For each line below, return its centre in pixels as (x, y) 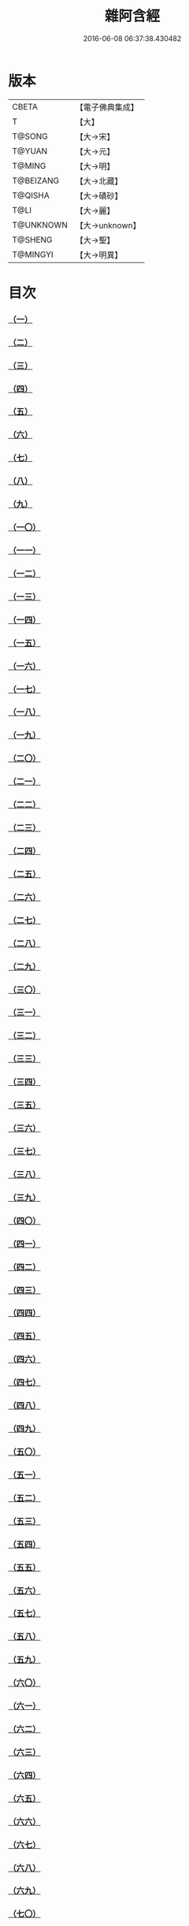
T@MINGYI (33, 255)
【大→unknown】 (108, 225)
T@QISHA (31, 195)
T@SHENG (32, 240)
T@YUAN (30, 151)
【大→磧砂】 (99, 195)
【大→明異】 (99, 255)
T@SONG (30, 136)
